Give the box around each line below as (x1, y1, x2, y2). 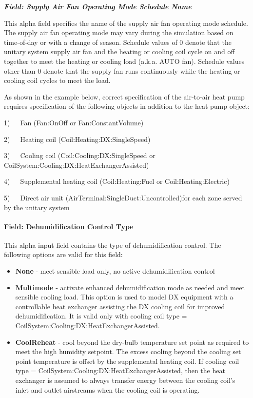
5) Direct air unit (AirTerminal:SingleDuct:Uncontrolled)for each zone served (4, 192, 242, 202)
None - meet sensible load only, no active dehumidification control (15, 266, 215, 276)
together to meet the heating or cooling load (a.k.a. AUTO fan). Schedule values (4, 56, 245, 66)
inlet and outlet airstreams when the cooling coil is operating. (15, 384, 200, 395)
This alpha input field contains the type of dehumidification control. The (4, 239, 221, 250)
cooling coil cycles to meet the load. (4, 75, 111, 85)
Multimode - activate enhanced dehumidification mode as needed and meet (15, 282, 245, 292)
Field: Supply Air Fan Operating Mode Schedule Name (4, 1, 192, 11)
